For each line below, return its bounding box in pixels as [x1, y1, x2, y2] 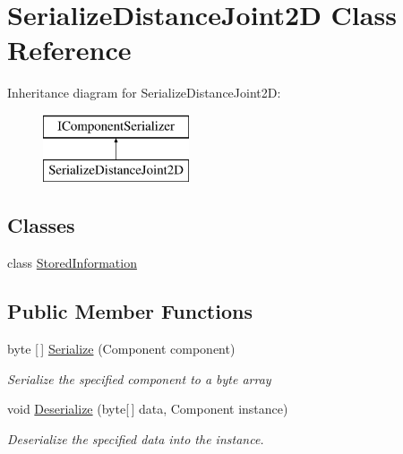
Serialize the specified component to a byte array [7, 369, 271, 388]
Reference [7, 31, 132, 68]
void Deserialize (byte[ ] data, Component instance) [7, 399, 288, 418]
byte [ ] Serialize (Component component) [7, 339, 236, 358]
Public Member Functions [7, 297, 253, 325]
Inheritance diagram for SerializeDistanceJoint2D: [7, 83, 281, 102]
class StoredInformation [7, 253, 137, 272]
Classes [7, 211, 75, 239]
